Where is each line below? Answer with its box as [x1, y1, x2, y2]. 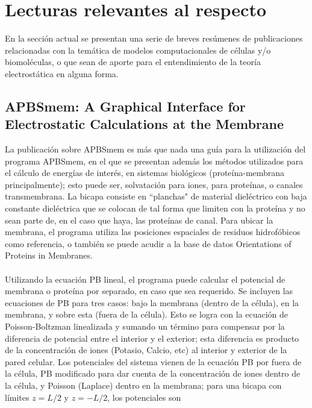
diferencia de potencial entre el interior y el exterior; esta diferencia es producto [5, 331, 299, 344]
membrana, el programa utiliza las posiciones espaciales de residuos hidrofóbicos [5, 225, 301, 238]
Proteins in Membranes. [5, 249, 93, 262]
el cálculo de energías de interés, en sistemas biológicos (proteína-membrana [5, 166, 285, 179]
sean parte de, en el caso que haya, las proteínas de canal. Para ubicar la [5, 213, 273, 226]
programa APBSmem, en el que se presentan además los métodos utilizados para [5, 154, 304, 167]
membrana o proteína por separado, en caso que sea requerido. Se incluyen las [5, 284, 293, 297]
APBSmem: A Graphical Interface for [5, 96, 246, 115]
